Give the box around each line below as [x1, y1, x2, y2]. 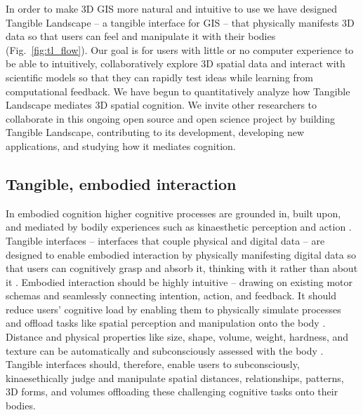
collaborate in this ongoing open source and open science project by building [6, 111, 335, 125]
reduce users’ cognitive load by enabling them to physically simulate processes [6, 301, 341, 316]
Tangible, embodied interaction [6, 172, 237, 194]
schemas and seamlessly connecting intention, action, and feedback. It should [6, 288, 337, 303]
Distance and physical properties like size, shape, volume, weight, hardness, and [6, 329, 349, 344]
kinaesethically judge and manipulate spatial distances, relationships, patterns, [6, 370, 344, 385]
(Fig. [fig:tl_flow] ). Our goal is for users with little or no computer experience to [6, 42, 354, 57]
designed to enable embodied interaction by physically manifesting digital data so [6, 247, 356, 261]
